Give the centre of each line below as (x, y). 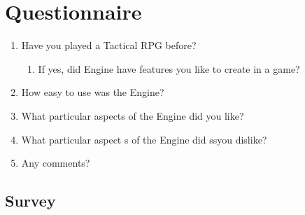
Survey (30, 201)
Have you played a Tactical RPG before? (109, 45)
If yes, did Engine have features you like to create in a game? (169, 68)
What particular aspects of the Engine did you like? (133, 115)
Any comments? (56, 163)
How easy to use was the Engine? (93, 92)
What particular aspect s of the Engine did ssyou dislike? (144, 139)
